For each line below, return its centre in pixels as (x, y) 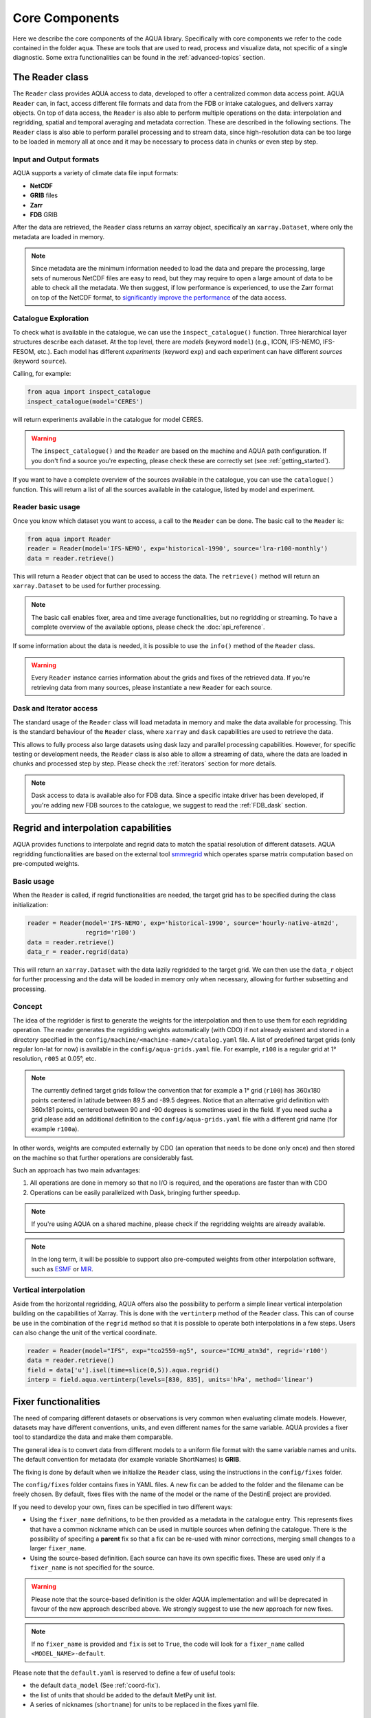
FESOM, (24, 351)
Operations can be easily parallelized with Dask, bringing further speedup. (135, 1192)
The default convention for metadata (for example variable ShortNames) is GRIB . (127, 1460)
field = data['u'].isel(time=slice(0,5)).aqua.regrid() (123, 1370)
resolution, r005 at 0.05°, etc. (54, 1059)
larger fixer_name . (58, 1548)
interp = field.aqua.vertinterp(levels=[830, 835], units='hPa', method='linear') (170, 1380)
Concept (27, 1007)
